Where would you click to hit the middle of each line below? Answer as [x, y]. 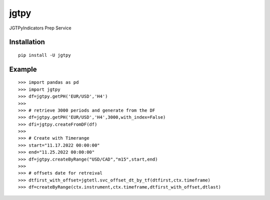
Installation [27, 42]
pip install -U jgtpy [44, 55]
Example [23, 69]
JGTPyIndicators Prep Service [40, 28]
